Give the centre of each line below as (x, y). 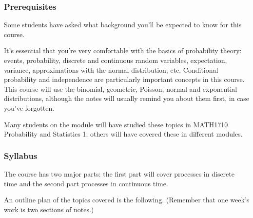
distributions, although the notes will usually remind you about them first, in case (127, 98)
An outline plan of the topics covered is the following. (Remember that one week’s (127, 200)
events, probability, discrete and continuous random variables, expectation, (116, 60)
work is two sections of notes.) (49, 209)
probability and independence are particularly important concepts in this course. (124, 79)
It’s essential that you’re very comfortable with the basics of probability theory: (123, 50)
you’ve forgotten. (29, 108)
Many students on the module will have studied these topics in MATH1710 (116, 124)
